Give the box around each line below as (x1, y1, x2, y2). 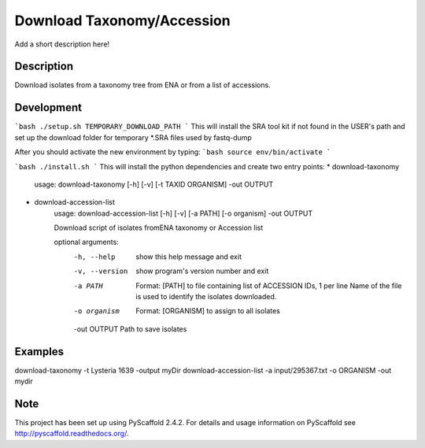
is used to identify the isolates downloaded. (135, 292, 277, 302)
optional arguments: (54, 237, 120, 247)
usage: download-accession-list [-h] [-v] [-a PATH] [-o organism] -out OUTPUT (54, 209, 313, 218)
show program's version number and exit (135, 266, 269, 276)
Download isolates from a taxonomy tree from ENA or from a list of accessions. (14, 80, 271, 90)
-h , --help (73, 252, 116, 261)
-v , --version (73, 267, 128, 276)
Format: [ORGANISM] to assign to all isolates (135, 306, 281, 316)
